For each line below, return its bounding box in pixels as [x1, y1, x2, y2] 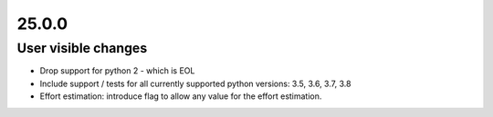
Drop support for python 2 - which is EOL [39, 65, 195, 76]
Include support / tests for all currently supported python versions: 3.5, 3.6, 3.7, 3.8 [39, 78, 351, 89]
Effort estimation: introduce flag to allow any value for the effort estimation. [39, 91, 322, 102]
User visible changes [16, 40, 148, 56]
